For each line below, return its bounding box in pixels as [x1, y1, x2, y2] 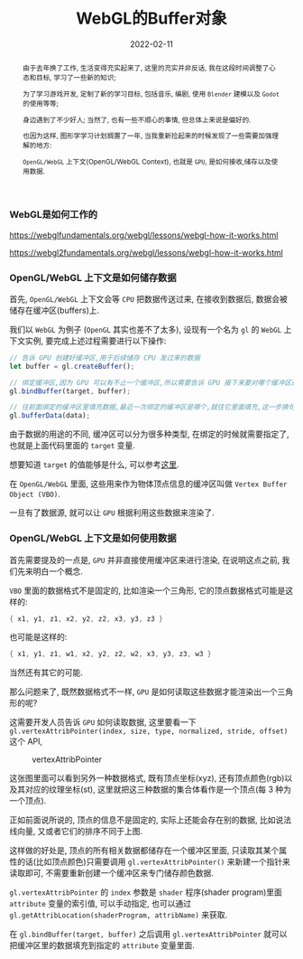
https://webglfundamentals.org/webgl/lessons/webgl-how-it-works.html [9, 230, 279, 240]
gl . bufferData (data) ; [9, 411, 91, 420]
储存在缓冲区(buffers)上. [9, 305, 100, 315]
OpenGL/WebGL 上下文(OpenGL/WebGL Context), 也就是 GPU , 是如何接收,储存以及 [22, 157, 272, 167]
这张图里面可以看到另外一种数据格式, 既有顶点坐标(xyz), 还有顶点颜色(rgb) [9, 773, 285, 784]
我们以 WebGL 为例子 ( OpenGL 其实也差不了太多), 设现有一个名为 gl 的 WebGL [9, 324, 282, 334]
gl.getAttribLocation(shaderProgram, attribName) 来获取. [9, 909, 228, 920]
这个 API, [9, 736, 43, 747]
